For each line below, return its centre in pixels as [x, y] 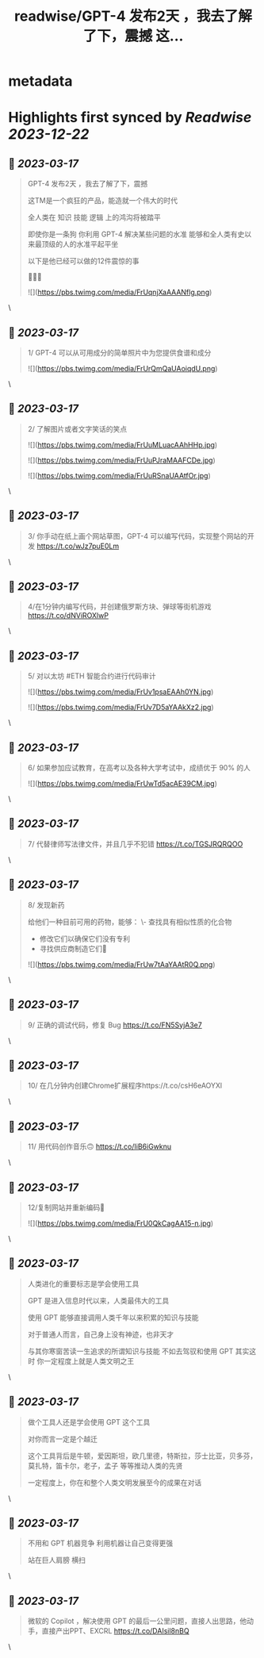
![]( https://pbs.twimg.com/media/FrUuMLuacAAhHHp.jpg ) [122, 444]
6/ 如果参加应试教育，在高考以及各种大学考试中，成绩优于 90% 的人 [139, 768]
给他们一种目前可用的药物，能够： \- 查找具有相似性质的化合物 [130, 922]
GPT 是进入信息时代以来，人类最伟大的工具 [98, 1300]
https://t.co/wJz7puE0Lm [78, 546]
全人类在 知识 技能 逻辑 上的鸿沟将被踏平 [94, 217]
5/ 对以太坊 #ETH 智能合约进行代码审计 [92, 676]
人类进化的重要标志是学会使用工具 [83, 1284]
